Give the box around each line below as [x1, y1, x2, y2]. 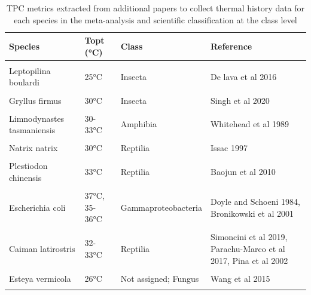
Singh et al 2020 [210, 94, 270, 106]
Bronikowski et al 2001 [210, 207, 294, 219]
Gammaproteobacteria [120, 201, 202, 213]
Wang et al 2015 [210, 272, 270, 284]
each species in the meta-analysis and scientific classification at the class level [14, 13, 297, 26]
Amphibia [120, 118, 157, 130]
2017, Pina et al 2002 [210, 254, 288, 266]
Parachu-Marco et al [210, 242, 285, 254]
